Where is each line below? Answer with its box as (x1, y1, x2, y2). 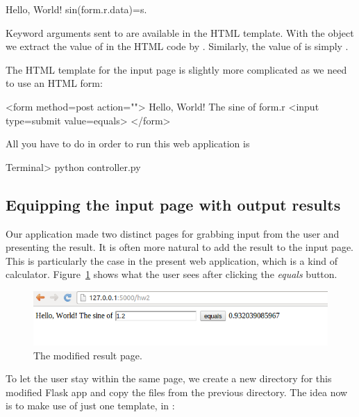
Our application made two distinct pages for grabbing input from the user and (6, 226, 340, 240)
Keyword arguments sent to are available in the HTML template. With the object (6, 25, 354, 40)
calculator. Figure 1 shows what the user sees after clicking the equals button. (6, 267, 337, 281)
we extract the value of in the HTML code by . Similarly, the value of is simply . (6, 39, 349, 54)
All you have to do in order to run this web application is (6, 136, 250, 151)
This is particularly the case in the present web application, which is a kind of (6, 253, 338, 268)
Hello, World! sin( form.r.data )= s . (6, 2, 147, 16)
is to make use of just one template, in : (6, 398, 175, 413)
